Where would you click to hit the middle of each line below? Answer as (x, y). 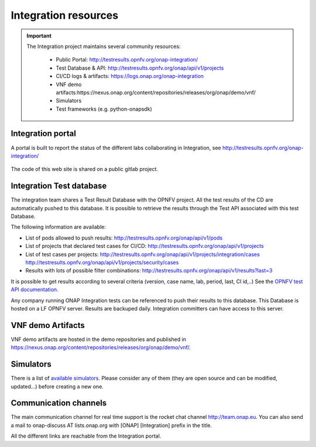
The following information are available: (59, 227)
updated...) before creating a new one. (57, 386)
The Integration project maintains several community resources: (104, 46)
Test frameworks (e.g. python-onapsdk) (104, 109)
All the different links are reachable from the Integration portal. (86, 436)
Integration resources (65, 15)
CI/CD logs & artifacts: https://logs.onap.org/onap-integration (130, 76)
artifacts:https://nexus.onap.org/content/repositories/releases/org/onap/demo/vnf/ (156, 92)
